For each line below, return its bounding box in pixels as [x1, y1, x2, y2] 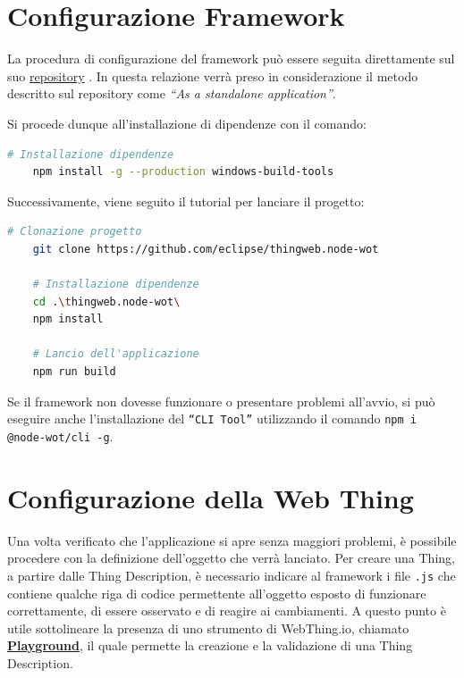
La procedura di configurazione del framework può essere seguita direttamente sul [7, 49, 455, 68]
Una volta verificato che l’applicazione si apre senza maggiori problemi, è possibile [7, 531, 457, 549]
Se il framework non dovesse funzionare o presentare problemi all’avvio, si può [7, 391, 435, 410]
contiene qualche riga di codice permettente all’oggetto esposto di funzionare [7, 583, 426, 602]
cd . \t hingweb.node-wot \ [32, 295, 181, 308]
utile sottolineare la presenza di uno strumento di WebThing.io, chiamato [7, 618, 409, 637]
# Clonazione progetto [7, 225, 142, 239]
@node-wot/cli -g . [7, 426, 114, 445]
